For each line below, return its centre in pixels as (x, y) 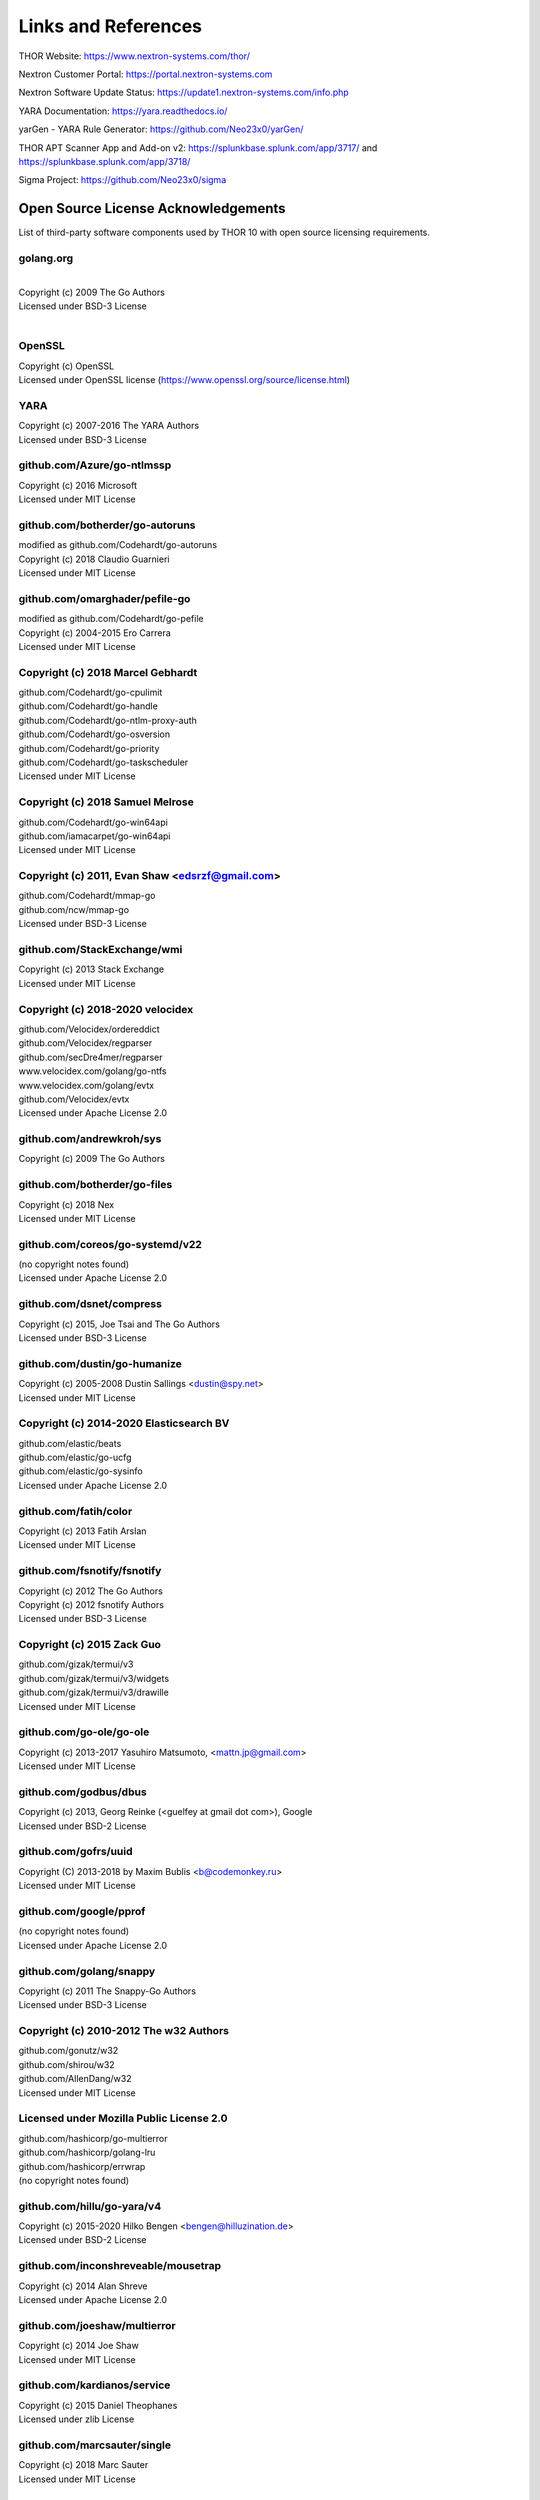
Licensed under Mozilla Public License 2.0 (123, 2118)
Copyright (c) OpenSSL (66, 366)
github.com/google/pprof (82, 1911)
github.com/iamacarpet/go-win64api (94, 836)
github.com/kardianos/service (94, 2385)
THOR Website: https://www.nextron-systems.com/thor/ (134, 56)
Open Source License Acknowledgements (152, 208)
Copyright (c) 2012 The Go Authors (91, 1591)
